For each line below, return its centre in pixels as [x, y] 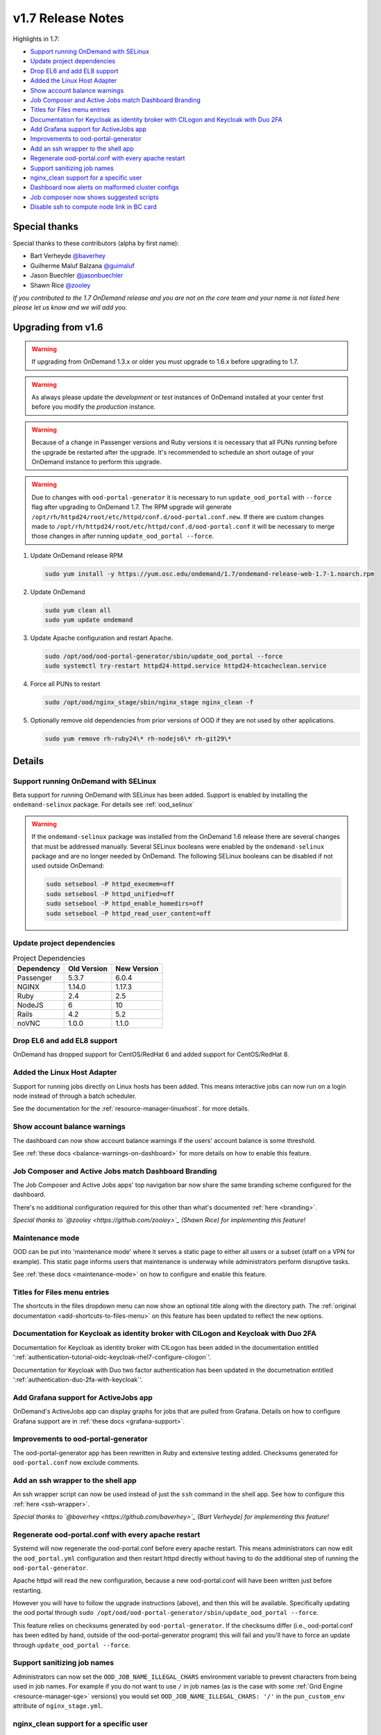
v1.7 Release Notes [68, 18]
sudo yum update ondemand [89, 620]
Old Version [88, 968]
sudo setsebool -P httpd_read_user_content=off [128, 913]
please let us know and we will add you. [70, 307]
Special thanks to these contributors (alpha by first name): [96, 244]
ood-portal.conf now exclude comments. [76, 1463]
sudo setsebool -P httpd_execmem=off [110, 884]
